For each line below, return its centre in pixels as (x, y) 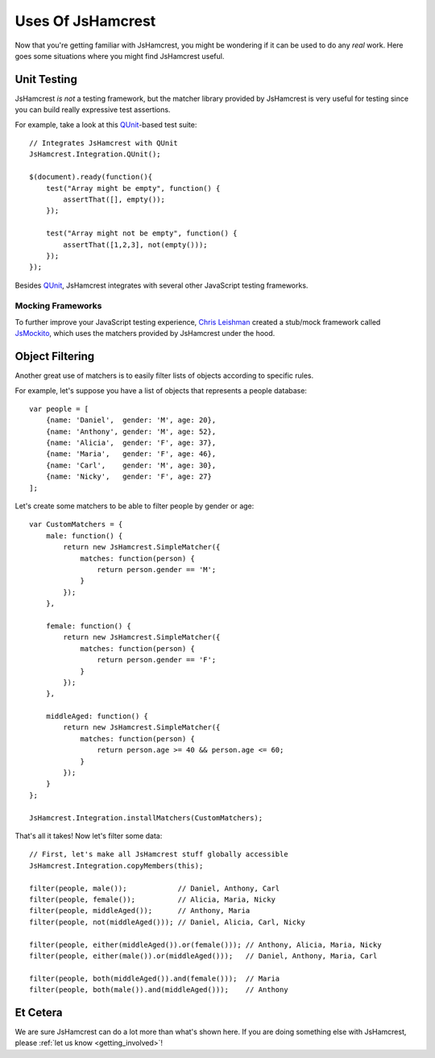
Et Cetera (39, 1012)
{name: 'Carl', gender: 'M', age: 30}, (131, 465)
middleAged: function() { (97, 716)
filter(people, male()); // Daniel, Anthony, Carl (155, 888)
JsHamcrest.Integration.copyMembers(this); (116, 865)
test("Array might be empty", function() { (133, 188)
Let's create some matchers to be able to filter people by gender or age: (135, 506)
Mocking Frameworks (58, 306)
